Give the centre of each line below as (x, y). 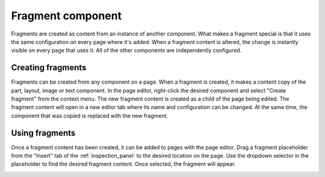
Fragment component (67, 16)
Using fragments (43, 133)
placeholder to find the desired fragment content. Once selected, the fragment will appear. (123, 164)
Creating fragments (49, 68)
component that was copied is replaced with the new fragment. (90, 116)
